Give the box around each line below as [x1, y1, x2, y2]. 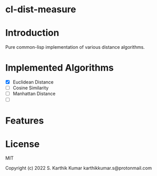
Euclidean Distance [12, 79, 54, 85]
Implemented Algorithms [5, 62, 114, 74]
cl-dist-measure [5, 4, 76, 15]
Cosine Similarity [12, 85, 49, 91]
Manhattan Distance [12, 91, 55, 97]
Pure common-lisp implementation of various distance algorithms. [5, 44, 145, 50]
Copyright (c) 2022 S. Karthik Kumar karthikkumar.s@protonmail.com [5, 165, 152, 171]
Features [5, 114, 44, 126]
